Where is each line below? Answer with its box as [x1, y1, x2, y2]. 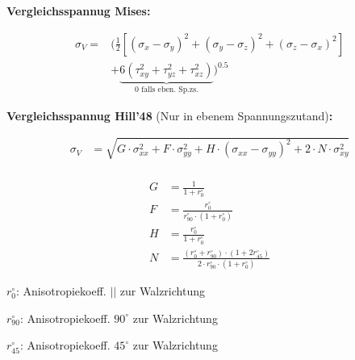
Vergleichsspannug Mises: [6, 2, 151, 19]
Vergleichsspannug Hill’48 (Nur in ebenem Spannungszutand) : [6, 107, 333, 123]
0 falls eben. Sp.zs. [135, 86, 198, 94]
